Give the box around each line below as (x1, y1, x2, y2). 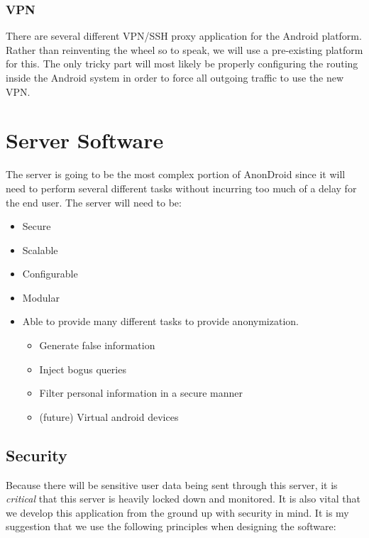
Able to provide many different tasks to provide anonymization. (22, 314, 299, 329)
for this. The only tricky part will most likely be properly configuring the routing (6, 56, 358, 71)
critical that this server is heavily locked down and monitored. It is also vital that (6, 491, 360, 506)
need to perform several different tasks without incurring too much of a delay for (6, 180, 357, 195)
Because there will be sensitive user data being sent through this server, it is (6, 477, 338, 492)
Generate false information (39, 338, 155, 353)
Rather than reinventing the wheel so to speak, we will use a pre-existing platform (6, 42, 363, 57)
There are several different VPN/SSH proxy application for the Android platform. (6, 28, 362, 43)
